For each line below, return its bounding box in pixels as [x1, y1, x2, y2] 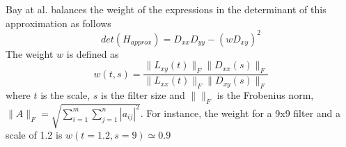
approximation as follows [6, 15, 111, 30]
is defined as [66, 46, 119, 61]
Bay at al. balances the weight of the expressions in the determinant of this [6, 2, 327, 16]
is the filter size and [101, 87, 185, 102]
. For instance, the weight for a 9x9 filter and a [140, 105, 341, 120]
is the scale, [40, 87, 91, 102]
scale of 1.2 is [6, 127, 63, 142]
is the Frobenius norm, [217, 87, 314, 102]
